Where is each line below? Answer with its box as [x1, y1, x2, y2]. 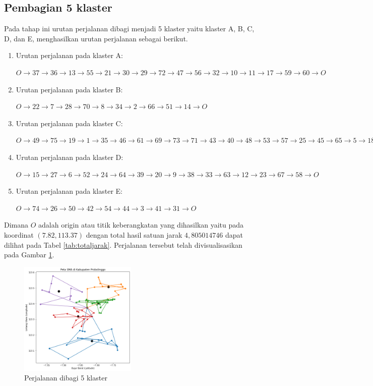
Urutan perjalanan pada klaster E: [16, 186, 123, 196]
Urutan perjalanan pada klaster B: [16, 84, 123, 94]
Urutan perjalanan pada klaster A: [16, 50, 123, 61]
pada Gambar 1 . [4, 249, 54, 260]
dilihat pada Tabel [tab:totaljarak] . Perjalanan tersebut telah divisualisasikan [4, 239, 242, 250]
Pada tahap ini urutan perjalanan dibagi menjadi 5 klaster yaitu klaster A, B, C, [4, 23, 255, 34]
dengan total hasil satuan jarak [86, 229, 182, 240]
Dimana [4, 219, 29, 230]
